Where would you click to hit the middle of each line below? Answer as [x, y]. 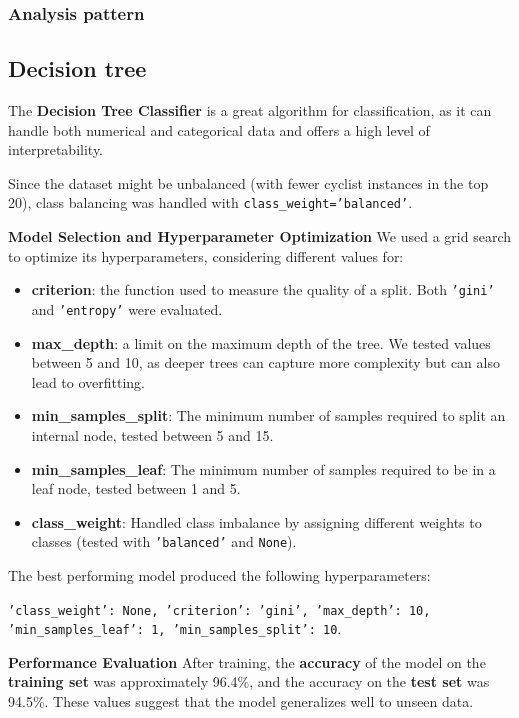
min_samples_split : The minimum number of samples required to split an [268, 415]
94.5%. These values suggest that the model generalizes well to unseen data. [241, 701]
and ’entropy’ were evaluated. [127, 308]
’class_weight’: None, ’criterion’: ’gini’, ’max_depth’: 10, [219, 610]
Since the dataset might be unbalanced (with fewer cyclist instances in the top [248, 182]
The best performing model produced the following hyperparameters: [219, 574]
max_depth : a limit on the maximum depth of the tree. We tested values [261, 342]
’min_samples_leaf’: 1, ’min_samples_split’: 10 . [175, 628]
